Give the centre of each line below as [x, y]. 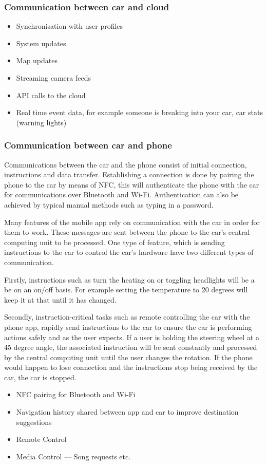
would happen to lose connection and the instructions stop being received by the [131, 367]
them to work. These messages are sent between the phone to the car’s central [127, 232]
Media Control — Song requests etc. [73, 456]
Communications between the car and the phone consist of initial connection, [126, 164]
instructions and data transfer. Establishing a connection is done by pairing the [129, 174]
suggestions [34, 422]
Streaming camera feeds [53, 78]
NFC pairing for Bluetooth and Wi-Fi [76, 394]
